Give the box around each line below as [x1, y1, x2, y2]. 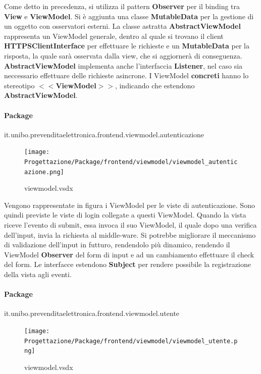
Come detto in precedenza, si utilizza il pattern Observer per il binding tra [4, 1, 240, 11]
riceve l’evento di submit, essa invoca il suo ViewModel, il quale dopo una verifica [4, 220, 257, 230]
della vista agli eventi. [4, 269, 72, 280]
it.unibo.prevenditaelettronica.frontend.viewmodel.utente [4, 308, 180, 318]
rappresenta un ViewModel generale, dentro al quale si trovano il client [4, 30, 224, 41]
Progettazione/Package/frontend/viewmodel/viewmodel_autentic [24, 158, 238, 166]
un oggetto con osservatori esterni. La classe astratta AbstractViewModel [4, 21, 241, 31]
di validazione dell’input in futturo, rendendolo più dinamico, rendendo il [4, 239, 230, 250]
